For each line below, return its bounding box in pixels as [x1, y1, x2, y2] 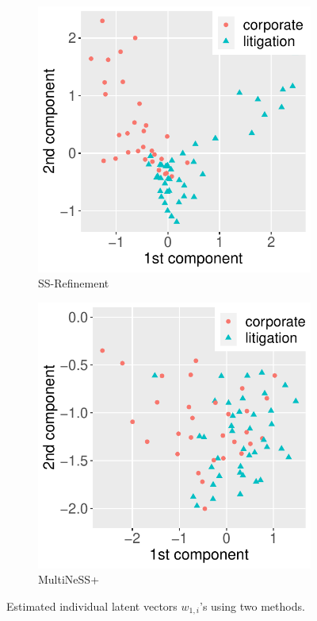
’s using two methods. [200, 598, 305, 614]
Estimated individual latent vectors [6, 598, 178, 614]
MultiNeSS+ [38, 571, 100, 588]
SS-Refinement [38, 275, 109, 291]
